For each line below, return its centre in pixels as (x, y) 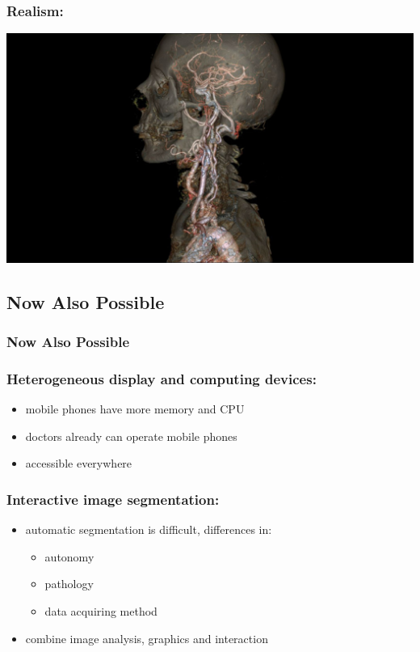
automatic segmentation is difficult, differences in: (149, 529)
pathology (69, 584)
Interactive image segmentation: (113, 499)
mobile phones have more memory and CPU (135, 409)
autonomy (69, 556)
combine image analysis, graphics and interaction (147, 638)
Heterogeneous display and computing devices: (162, 378)
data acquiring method (101, 610)
